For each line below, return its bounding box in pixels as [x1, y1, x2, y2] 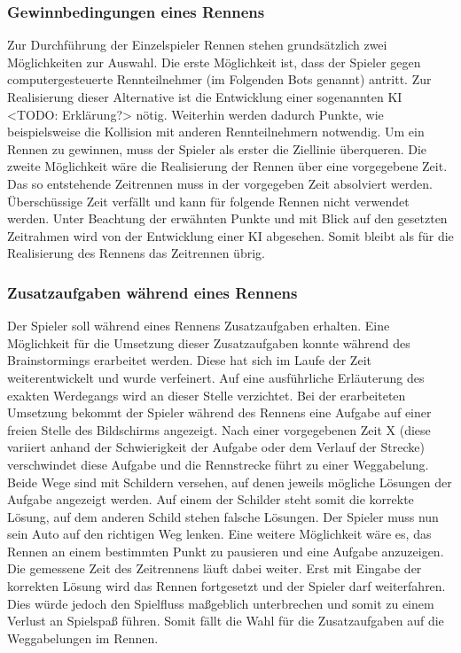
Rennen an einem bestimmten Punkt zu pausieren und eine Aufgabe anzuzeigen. [7, 541, 444, 560]
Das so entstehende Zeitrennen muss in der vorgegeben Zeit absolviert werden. [7, 174, 433, 192]
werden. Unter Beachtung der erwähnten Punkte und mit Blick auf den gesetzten [7, 209, 448, 228]
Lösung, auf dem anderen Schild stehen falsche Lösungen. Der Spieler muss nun [7, 507, 439, 525]
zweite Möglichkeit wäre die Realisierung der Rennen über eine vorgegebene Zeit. [7, 157, 448, 175]
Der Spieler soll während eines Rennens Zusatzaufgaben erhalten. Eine [7, 316, 390, 335]
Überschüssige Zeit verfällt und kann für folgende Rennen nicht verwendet [7, 191, 410, 210]
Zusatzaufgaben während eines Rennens [7, 281, 298, 303]
